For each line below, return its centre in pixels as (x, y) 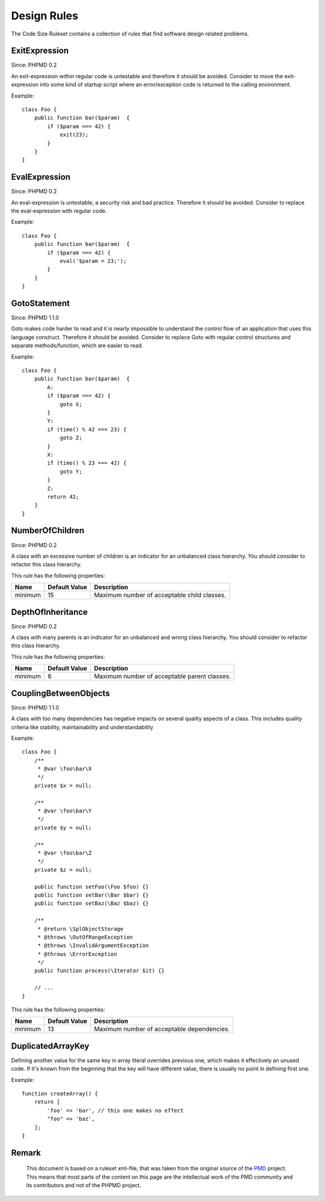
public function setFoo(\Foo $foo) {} (91, 887)
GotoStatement (41, 303)
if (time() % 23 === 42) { (87, 463)
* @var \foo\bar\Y (65, 811)
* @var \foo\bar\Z (65, 853)
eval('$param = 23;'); (93, 261)
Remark (26, 1153)
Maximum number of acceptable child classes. (160, 595)
